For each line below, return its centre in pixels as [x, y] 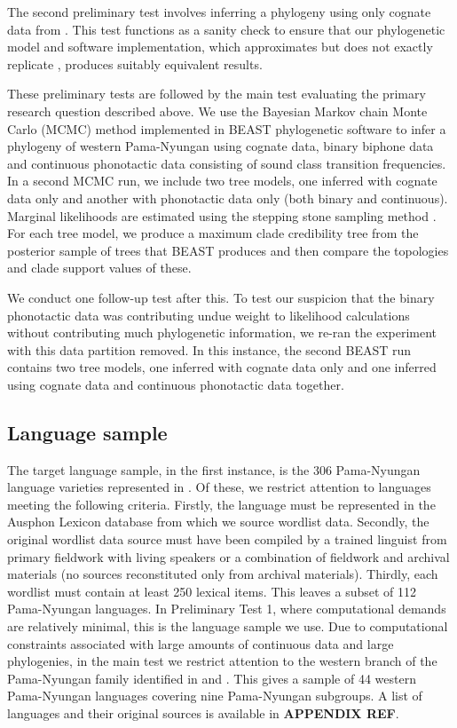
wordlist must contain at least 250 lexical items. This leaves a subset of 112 [212, 591]
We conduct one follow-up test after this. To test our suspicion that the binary [221, 297]
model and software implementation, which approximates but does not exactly [220, 47]
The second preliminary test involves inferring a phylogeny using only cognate [219, 12]
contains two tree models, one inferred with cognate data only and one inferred [222, 367]
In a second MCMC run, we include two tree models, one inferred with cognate [222, 181]
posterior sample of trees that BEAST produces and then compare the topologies [228, 250]
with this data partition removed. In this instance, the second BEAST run [209, 349]
